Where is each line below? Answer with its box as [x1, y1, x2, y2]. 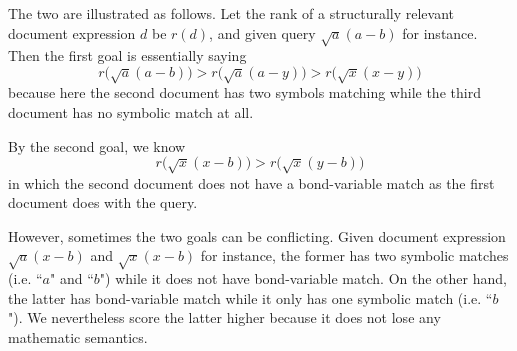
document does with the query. [8, 192, 198, 213]
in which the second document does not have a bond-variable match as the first [8, 172, 495, 193]
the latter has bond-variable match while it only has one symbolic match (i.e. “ [8, 287, 493, 308]
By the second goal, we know [8, 135, 186, 156]
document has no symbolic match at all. [8, 101, 254, 122]
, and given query [209, 22, 316, 43]
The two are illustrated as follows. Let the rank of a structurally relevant [8, 3, 454, 23]
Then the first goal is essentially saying [8, 45, 247, 66]
